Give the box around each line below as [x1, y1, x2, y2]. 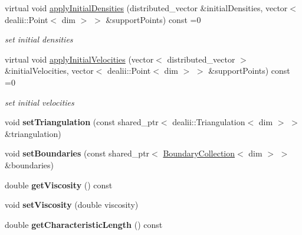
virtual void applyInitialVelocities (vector [5, 53, 154, 65]
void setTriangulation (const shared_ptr [5, 116, 159, 128]
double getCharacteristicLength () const [5, 218, 163, 230]
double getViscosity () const [5, 178, 113, 191]
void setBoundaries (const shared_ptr [5, 147, 150, 159]
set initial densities [5, 33, 73, 45]
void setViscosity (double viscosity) [5, 198, 139, 211]
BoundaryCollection [163, 147, 235, 159]
